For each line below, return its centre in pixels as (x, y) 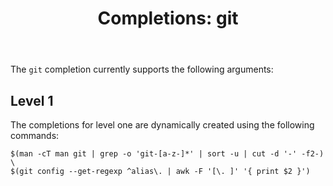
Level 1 (32, 100)
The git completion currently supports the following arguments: (142, 69)
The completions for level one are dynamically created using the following (162, 125)
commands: (35, 135)
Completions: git (168, 18)
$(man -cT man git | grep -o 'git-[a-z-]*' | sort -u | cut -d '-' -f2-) (167, 154)
